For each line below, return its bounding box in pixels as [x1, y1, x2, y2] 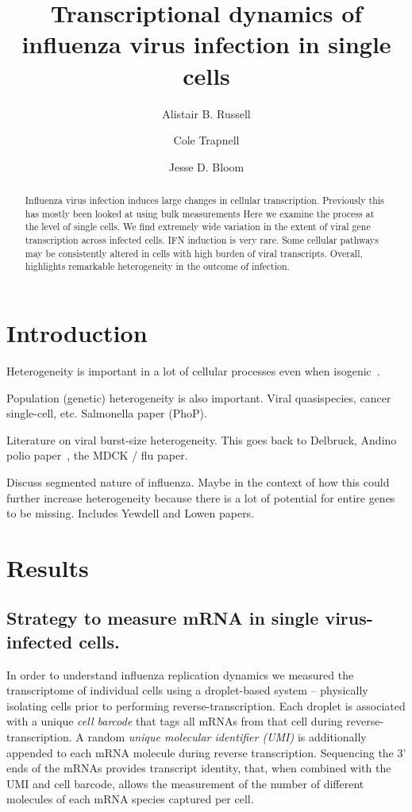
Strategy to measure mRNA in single [6, 606, 319, 630]
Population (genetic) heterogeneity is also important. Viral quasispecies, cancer [6, 389, 391, 406]
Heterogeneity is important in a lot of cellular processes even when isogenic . [6, 362, 380, 379]
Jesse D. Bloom [168, 158, 245, 175]
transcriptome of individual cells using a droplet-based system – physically [6, 682, 368, 698]
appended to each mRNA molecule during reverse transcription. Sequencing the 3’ [6, 744, 406, 760]
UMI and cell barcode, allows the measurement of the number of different [6, 775, 364, 791]
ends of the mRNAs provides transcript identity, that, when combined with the [6, 760, 391, 776]
